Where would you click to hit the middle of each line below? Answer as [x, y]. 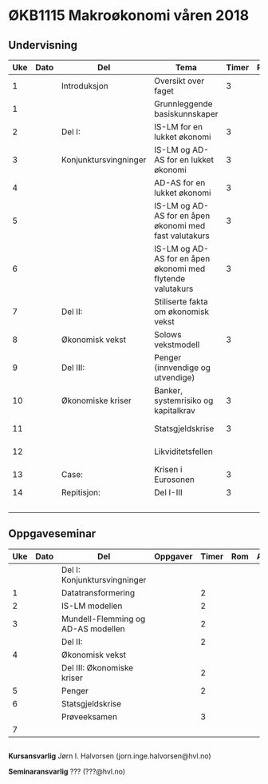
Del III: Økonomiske [97, 667]
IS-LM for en [179, 127]
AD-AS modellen [93, 628]
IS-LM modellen [92, 606]
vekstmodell [177, 344]
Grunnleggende [183, 104]
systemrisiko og [184, 400]
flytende [170, 279]
